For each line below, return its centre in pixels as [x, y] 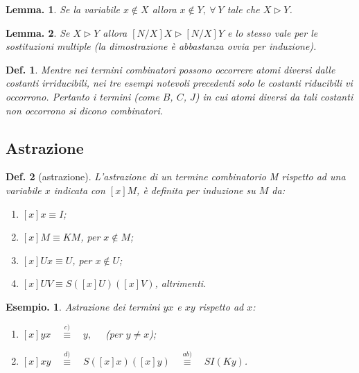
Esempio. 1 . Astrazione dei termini [83, 306]
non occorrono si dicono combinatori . [85, 110]
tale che [243, 9]
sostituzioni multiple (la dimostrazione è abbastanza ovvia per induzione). [161, 46]
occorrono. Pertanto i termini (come [82, 96]
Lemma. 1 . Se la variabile [63, 9]
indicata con [79, 190]
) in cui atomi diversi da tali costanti [274, 96]
